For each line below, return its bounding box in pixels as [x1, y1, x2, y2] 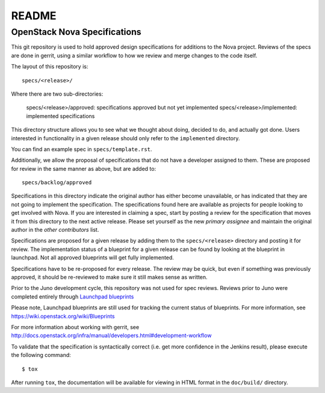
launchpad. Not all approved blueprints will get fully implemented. [11, 254, 175, 261]
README [11, 9, 57, 22]
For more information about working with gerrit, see [11, 323, 140, 330]
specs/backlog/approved [22, 179, 92, 186]
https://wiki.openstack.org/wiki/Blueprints [11, 312, 115, 320]
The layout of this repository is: [11, 63, 88, 70]
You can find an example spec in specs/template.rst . [11, 145, 152, 153]
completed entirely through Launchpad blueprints [11, 292, 134, 300]
